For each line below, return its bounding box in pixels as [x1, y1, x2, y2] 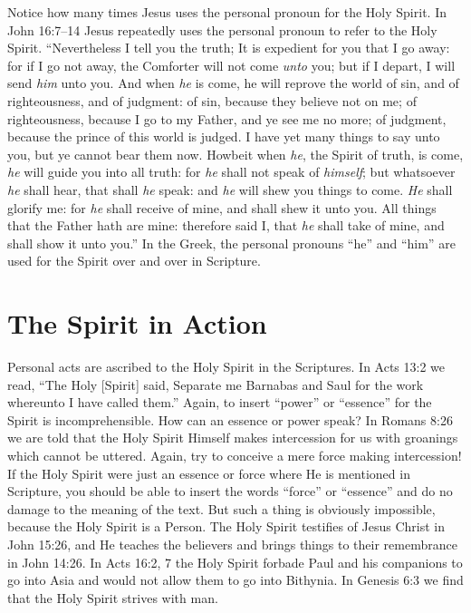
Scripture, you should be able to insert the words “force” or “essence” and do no [7, 482, 453, 501]
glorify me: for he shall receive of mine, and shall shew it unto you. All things [7, 198, 437, 217]
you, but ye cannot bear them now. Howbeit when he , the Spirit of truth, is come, [7, 144, 464, 163]
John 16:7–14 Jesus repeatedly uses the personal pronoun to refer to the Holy [7, 20, 437, 39]
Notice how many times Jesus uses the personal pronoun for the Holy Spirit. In [7, 3, 447, 21]
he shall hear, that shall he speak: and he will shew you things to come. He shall [7, 180, 453, 199]
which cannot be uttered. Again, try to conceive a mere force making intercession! [7, 446, 462, 464]
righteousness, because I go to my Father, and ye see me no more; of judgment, [7, 109, 447, 128]
